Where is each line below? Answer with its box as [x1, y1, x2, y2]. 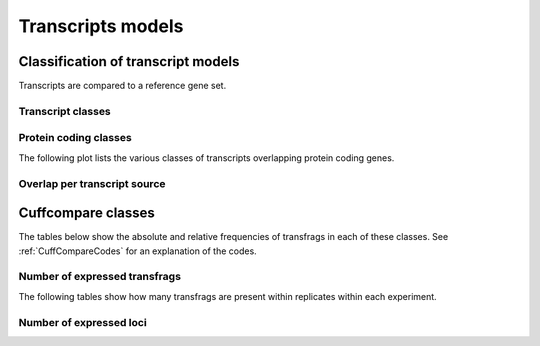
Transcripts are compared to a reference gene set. [18, 80, 227, 92]
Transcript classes [18, 104, 112, 118]
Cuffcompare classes [18, 205, 155, 222]
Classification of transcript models [18, 53, 240, 70]
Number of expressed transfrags [18, 270, 182, 284]
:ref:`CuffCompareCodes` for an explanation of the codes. [18, 245, 257, 257]
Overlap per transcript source [18, 176, 166, 190]
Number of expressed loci [18, 315, 147, 329]
